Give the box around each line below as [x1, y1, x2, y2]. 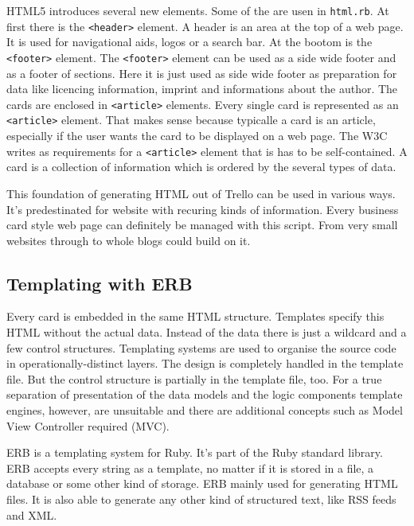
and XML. [6, 506, 57, 523]
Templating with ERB [6, 271, 193, 295]
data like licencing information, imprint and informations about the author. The [6, 80, 398, 97]
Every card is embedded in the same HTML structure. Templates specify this [6, 308, 385, 325]
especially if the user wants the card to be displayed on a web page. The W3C [6, 127, 388, 144]
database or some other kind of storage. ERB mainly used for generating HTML [6, 475, 398, 492]
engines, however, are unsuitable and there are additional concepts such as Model [6, 402, 403, 419]
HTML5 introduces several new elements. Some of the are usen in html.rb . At [6, 2, 389, 18]
